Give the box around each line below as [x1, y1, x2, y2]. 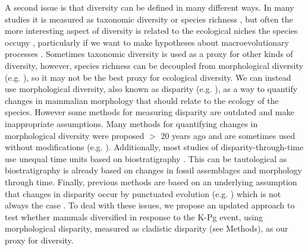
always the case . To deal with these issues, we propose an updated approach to [5, 199, 295, 211]
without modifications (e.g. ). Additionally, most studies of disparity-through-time [5, 141, 304, 153]
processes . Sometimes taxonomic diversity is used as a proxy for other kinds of [5, 48, 293, 60]
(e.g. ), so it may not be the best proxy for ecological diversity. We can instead [5, 71, 291, 83]
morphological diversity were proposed [5, 129, 144, 141]
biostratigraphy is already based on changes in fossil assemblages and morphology [5, 164, 302, 176]
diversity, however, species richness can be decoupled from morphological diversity [5, 59, 303, 71]
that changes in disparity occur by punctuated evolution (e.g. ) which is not [5, 187, 281, 200]
